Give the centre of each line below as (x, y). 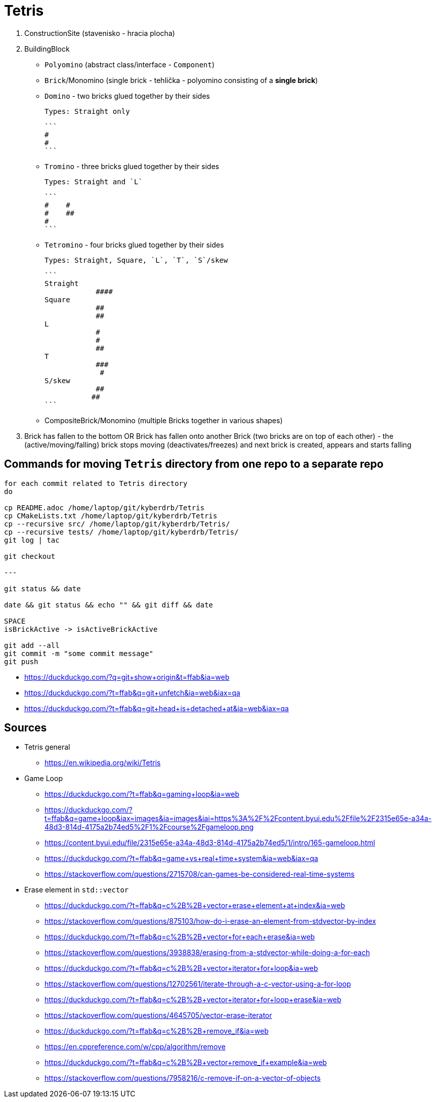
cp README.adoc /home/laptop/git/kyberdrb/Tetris (104, 507)
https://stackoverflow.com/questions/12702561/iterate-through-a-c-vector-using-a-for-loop (198, 984)
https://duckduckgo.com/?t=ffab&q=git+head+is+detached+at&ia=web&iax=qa (157, 708)
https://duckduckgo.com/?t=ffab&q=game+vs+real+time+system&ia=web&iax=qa (181, 859)
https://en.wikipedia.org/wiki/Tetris (103, 763)
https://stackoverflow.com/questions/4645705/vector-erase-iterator (158, 1015)
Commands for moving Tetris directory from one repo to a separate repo (194, 464)
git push (21, 661)
